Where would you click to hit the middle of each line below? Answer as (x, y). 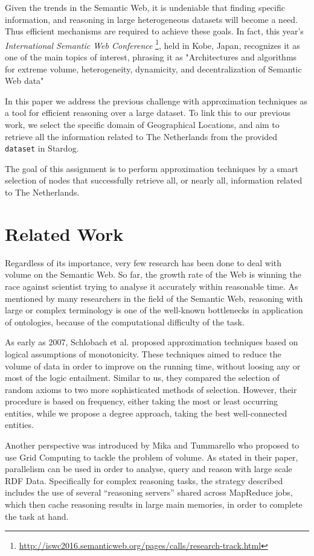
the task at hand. (37, 516)
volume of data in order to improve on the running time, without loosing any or (153, 366)
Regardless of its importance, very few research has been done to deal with (143, 262)
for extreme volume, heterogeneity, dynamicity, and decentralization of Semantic (153, 69)
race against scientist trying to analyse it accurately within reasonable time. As (152, 286)
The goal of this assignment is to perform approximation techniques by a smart (152, 168)
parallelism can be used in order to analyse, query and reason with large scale (149, 469)
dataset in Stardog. (42, 148)
